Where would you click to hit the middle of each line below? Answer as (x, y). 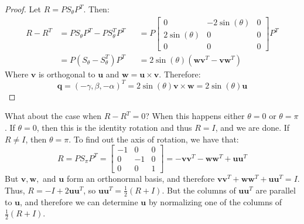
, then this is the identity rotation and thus (114, 128)
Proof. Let (23, 9)
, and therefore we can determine (79, 201)
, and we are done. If (252, 128)
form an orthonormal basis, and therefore (141, 179)
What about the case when (53, 116)
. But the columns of (199, 190)
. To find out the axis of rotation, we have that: (154, 139)
